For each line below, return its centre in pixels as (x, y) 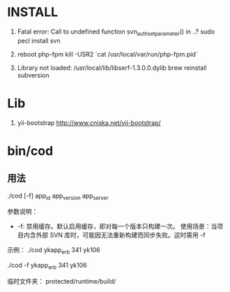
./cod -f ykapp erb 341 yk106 (47, 266)
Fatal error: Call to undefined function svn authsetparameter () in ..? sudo (116, 32)
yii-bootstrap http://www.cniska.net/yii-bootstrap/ (89, 122)
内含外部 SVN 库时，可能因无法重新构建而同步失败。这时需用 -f (114, 235)
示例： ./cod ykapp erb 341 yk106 (54, 251)
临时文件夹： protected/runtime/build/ (62, 282)
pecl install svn (39, 41)
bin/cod (30, 151)
